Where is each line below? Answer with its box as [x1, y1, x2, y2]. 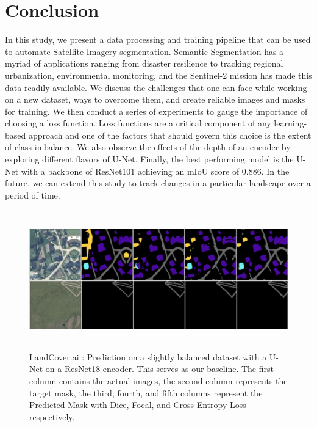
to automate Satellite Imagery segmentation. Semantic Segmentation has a [5, 45, 284, 57]
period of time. [5, 188, 60, 201]
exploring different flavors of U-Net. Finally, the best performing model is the [5, 153, 294, 166]
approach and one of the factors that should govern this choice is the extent [28, 128, 312, 141]
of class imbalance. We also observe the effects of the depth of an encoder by [5, 141, 291, 153]
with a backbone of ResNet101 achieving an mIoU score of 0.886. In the [21, 164, 290, 177]
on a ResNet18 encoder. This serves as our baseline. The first [45, 362, 274, 375]
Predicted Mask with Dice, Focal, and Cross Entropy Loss [29, 398, 246, 411]
